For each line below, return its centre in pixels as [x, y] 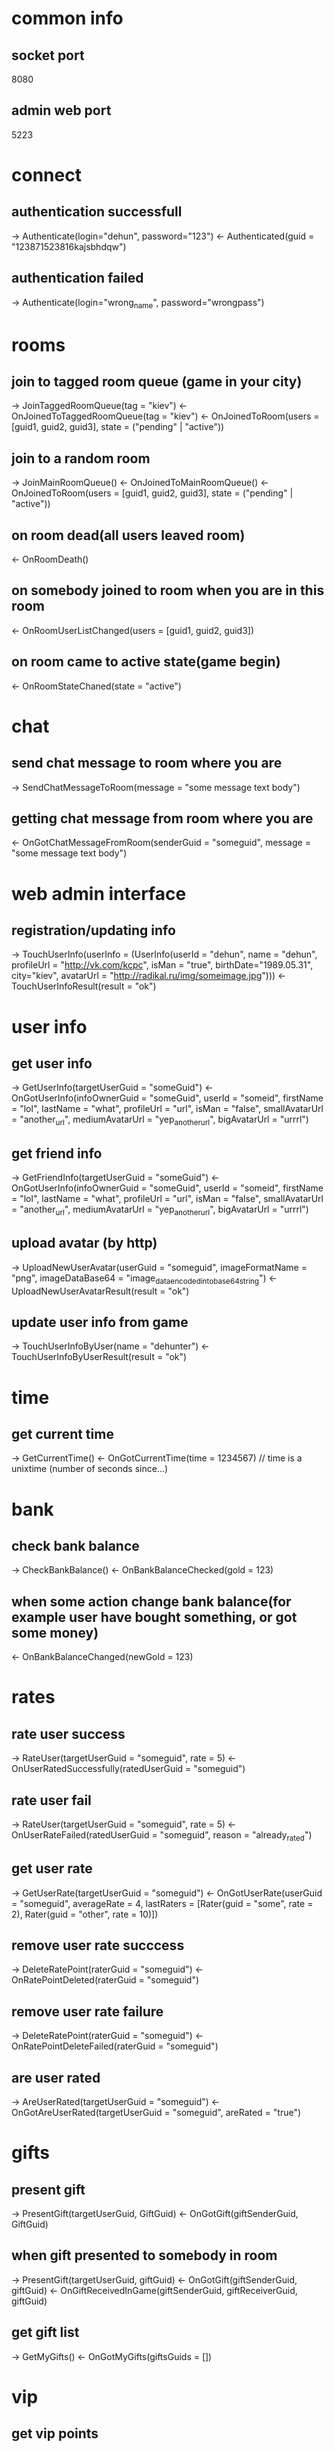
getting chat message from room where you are [162, 818]
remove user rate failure [87, 2011]
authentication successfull [97, 212]
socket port [48, 55]
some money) [55, 1632]
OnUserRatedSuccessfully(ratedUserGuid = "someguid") [128, 1769]
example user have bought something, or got [154, 1617]
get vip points [55, 2433]
